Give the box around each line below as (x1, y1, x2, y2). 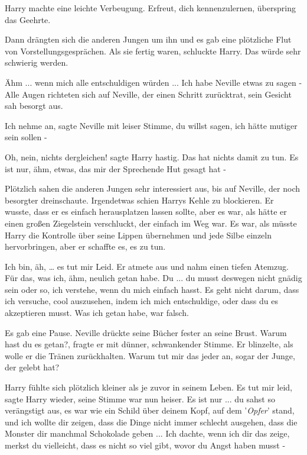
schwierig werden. (5, 56, 68, 69)
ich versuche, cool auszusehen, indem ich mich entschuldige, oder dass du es (5, 295, 278, 307)
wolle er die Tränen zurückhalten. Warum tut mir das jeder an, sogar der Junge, (5, 349, 295, 362)
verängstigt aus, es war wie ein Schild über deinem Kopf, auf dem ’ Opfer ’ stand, (5, 404, 295, 417)
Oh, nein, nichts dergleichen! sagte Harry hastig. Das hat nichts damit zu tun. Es (5, 150, 299, 163)
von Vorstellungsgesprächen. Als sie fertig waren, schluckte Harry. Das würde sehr (5, 44, 301, 57)
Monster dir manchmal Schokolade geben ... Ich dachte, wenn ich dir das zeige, (5, 427, 290, 440)
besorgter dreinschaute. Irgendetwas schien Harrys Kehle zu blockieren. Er (5, 193, 274, 206)
